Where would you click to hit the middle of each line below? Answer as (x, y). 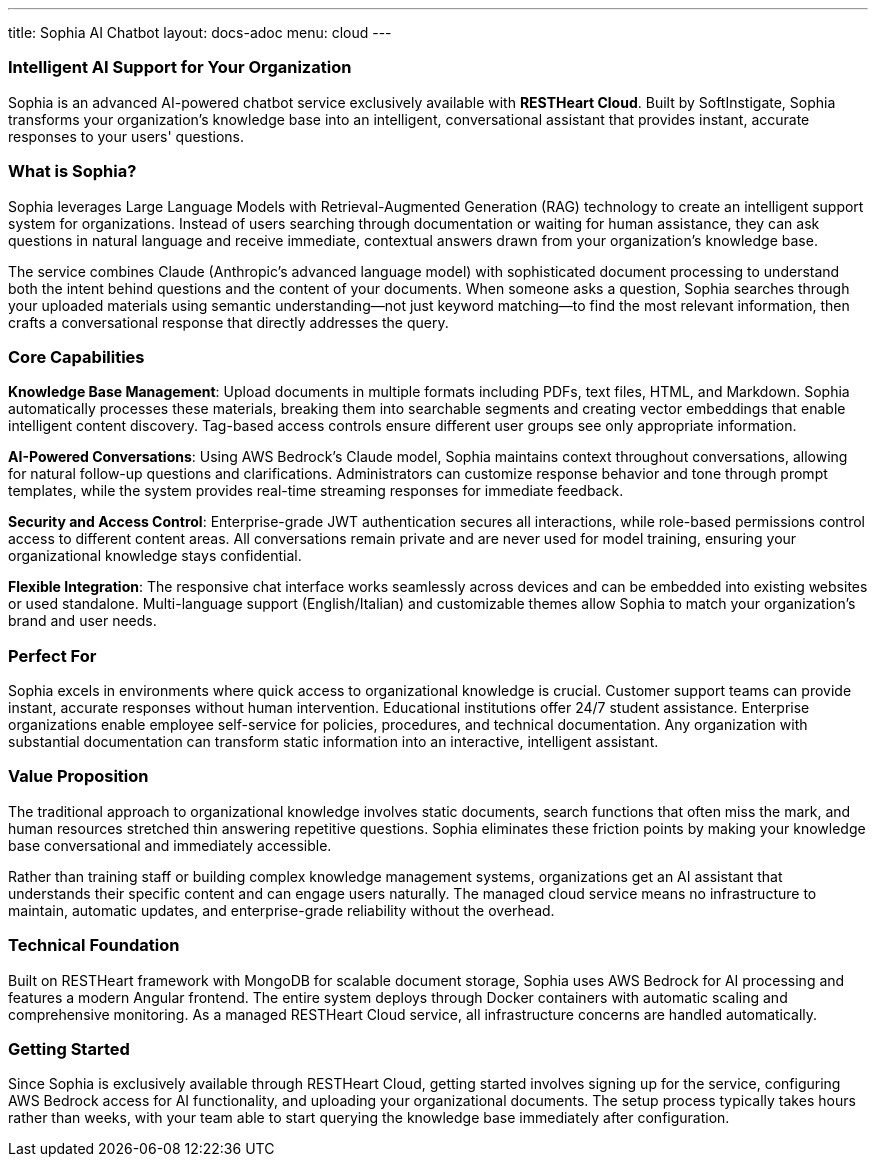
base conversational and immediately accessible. (170, 845)
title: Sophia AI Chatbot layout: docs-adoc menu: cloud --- (200, 32)
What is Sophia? (72, 171)
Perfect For (52, 655)
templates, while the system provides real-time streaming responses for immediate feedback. (316, 491)
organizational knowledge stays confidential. (155, 556)
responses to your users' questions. (126, 136)
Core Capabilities (76, 356)
